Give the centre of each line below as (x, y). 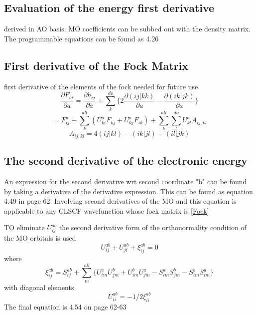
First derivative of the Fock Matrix (96, 65)
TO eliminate (24, 227)
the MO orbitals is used (40, 238)
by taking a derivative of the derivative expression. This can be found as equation (128, 191)
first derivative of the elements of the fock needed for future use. (102, 86)
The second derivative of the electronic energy (126, 160)
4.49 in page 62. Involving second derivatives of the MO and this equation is (120, 201)
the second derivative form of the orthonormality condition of (153, 227)
